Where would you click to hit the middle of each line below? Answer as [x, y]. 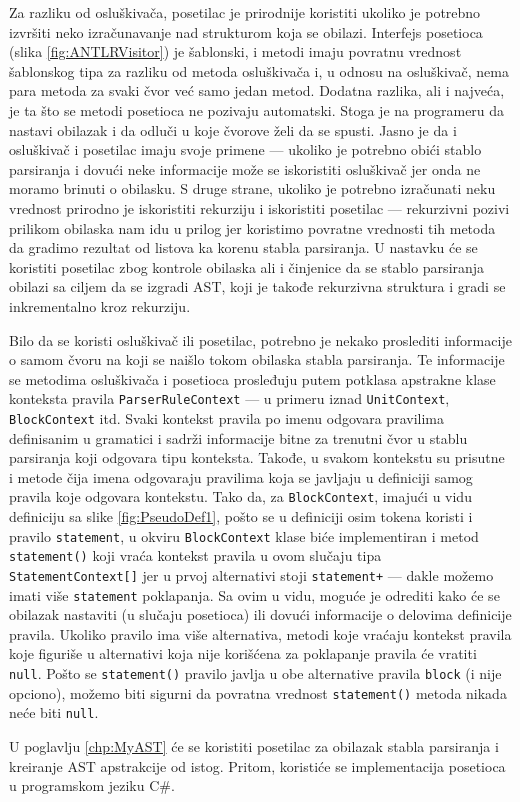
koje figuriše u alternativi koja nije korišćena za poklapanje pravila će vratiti [243, 653]
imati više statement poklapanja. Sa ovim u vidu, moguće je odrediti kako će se [254, 594]
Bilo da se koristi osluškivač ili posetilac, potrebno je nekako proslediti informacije [260, 339]
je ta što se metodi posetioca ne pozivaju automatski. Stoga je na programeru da [257, 109]
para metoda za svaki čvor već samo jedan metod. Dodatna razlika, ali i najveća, [257, 90]
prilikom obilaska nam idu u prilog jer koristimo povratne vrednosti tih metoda [252, 227]
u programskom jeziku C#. [92, 785]
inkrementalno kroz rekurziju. [100, 305]
